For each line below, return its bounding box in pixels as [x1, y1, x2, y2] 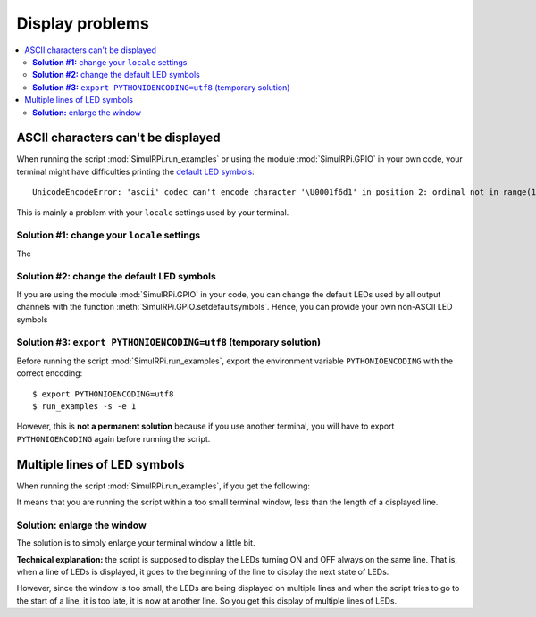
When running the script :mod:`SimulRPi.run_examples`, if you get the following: [16, 480, 311, 491]
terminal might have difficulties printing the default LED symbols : [16, 166, 255, 177]
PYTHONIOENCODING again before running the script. [16, 433, 211, 444]
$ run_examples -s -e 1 [32, 401, 137, 411]
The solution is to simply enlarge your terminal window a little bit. [16, 538, 255, 548]
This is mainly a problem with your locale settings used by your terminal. [16, 206, 289, 218]
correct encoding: [16, 368, 83, 379]
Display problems [16, 13, 149, 33]
